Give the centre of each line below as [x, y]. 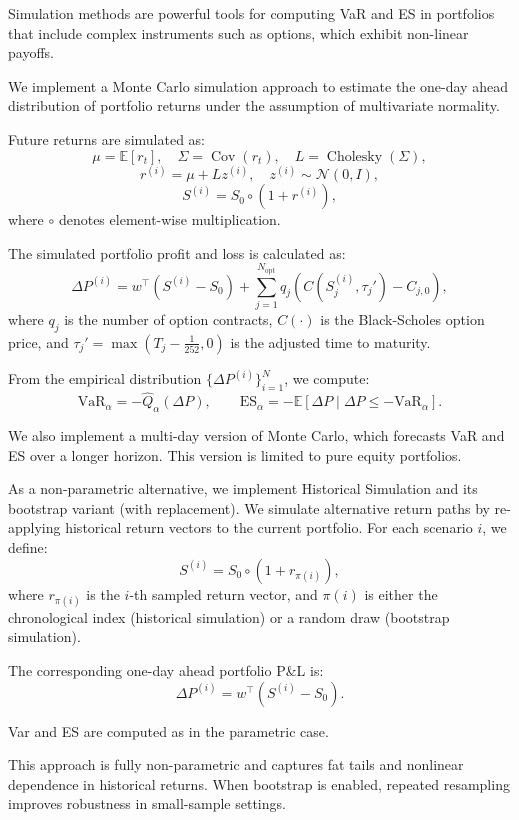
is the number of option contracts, [168, 319]
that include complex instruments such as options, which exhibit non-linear [238, 32]
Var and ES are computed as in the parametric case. [168, 730]
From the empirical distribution [105, 378]
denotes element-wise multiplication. [169, 219]
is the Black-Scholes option [402, 319]
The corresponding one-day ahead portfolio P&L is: [166, 670]
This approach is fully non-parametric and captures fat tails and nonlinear [236, 764]
